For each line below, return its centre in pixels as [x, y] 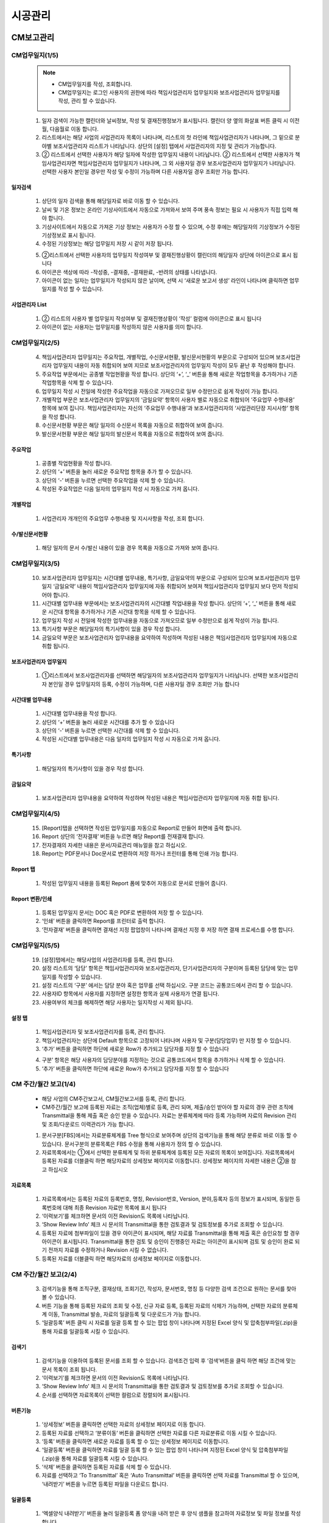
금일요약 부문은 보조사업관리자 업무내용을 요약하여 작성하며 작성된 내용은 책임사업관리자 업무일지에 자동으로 [170, 637]
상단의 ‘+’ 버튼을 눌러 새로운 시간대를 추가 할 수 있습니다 [108, 722]
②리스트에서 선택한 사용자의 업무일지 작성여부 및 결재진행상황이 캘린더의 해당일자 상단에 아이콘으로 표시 [167, 255]
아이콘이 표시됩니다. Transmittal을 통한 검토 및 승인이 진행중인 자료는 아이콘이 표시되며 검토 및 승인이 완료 [168, 1242]
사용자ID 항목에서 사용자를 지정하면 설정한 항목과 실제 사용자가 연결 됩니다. [130, 994]
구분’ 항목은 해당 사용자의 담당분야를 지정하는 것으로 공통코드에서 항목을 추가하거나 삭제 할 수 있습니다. [164, 1060]
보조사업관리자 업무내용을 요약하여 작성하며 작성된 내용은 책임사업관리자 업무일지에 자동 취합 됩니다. [161, 798]
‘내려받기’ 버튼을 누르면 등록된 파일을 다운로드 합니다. [105, 1484]
